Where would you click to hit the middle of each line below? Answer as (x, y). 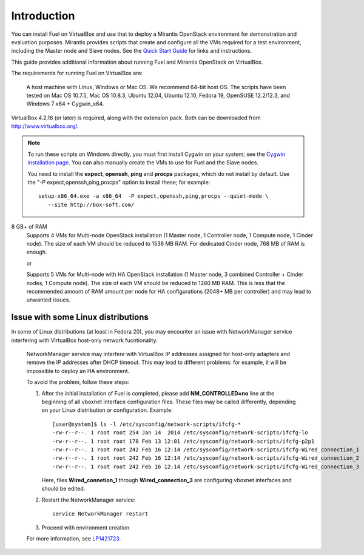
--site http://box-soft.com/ (91, 204)
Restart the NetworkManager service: (89, 500)
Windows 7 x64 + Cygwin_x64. (65, 104)
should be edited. (63, 489)
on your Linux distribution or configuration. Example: (107, 410)
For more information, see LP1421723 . (74, 539)
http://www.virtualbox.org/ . (45, 126)
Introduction (43, 16)
